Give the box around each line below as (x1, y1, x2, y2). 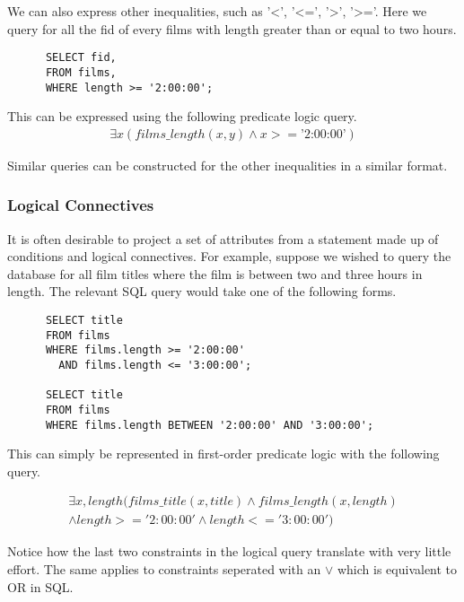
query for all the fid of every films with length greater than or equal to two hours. (7, 19, 457, 38)
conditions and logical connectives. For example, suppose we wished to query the (7, 247, 451, 266)
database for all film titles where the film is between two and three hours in (7, 264, 423, 283)
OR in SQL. (7, 577, 74, 596)
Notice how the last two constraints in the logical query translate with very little (7, 542, 451, 561)
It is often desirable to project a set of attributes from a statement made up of (7, 229, 439, 248)
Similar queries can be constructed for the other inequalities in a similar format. (7, 155, 448, 174)
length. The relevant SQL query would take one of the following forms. (7, 282, 397, 301)
